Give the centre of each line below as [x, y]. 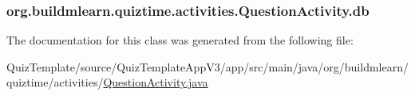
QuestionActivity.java [156, 82]
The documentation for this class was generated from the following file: [180, 40]
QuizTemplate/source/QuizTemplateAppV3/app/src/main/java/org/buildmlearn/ [207, 66]
